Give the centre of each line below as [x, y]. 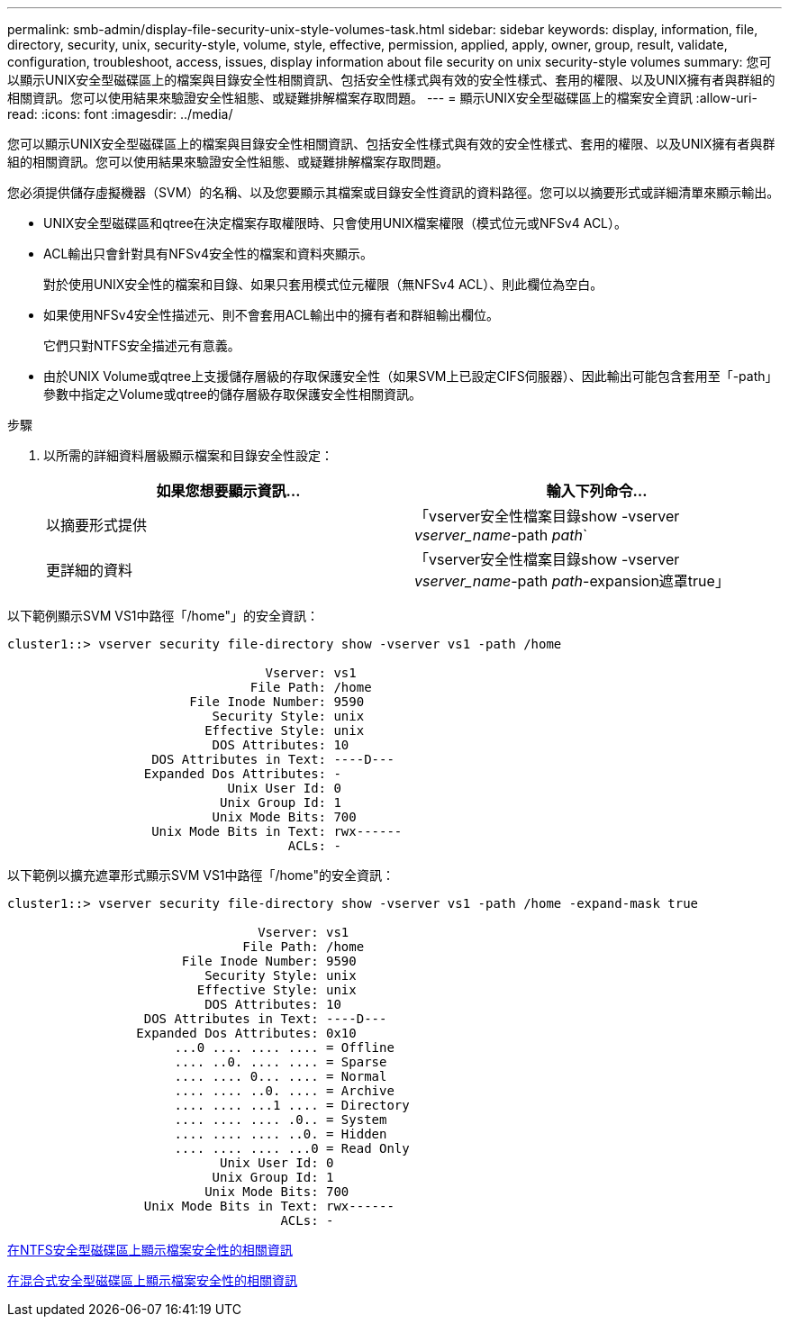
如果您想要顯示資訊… [228, 491]
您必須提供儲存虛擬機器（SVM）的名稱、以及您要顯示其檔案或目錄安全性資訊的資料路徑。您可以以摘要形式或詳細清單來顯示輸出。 [394, 192]
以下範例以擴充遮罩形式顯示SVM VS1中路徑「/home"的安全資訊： [201, 875]
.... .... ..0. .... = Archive [284, 1091]
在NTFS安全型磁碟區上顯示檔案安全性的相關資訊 [150, 1250]
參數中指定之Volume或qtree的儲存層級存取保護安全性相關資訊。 [232, 394]
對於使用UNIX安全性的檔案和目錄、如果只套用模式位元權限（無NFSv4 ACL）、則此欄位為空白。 [323, 284]
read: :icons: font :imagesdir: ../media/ [120, 114]
